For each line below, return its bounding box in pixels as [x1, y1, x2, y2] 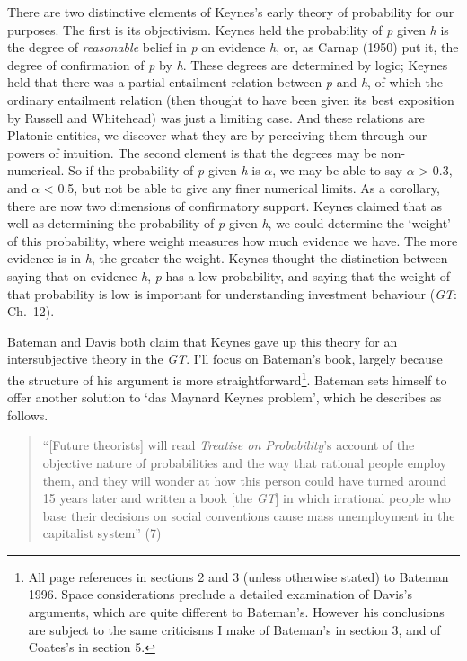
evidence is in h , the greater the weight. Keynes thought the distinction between [7, 249, 448, 268]
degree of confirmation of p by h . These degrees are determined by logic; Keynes [7, 55, 448, 74]
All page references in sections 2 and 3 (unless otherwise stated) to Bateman [28, 567, 449, 586]
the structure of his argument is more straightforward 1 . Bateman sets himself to [7, 367, 447, 389]
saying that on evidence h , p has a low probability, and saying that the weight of [7, 266, 450, 285]
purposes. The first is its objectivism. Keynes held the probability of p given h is [7, 20, 449, 39]
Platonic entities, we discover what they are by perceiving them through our [7, 126, 427, 145]
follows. [7, 405, 48, 424]
